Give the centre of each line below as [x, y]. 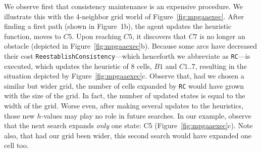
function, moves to [33, 36]
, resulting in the [221, 66]
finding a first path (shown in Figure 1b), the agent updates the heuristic [118, 26]
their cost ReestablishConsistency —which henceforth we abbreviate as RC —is [127, 55]
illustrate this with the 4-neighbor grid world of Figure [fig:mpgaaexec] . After [124, 16]
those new [19, 115]
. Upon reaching [97, 36]
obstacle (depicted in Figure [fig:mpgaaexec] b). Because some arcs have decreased [130, 46]
